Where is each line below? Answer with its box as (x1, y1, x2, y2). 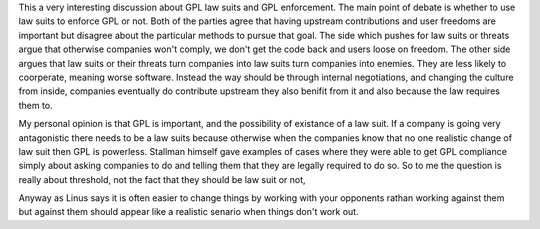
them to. (18, 99, 54, 111)
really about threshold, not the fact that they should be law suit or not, (18, 173, 306, 185)
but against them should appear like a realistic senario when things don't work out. (18, 206, 359, 218)
